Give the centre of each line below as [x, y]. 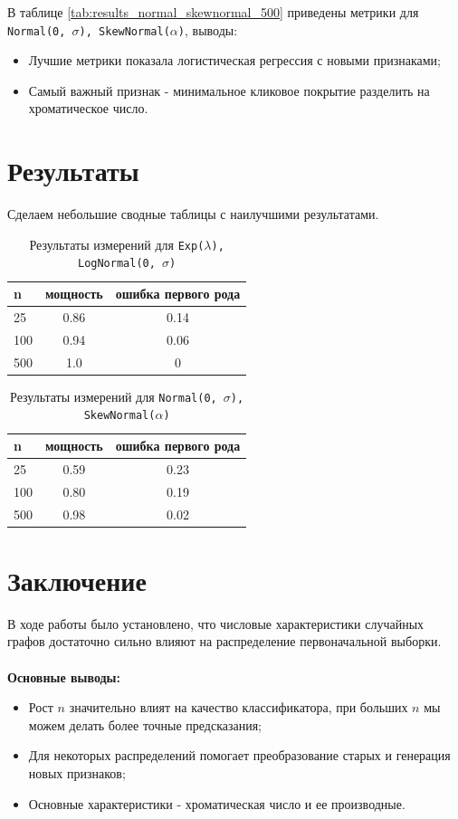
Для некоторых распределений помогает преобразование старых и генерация [239, 755]
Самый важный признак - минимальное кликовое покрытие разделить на [229, 90]
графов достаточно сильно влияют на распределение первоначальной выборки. [224, 641]
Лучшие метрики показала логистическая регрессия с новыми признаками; [234, 60]
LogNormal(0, [116, 264]
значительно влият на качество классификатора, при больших [239, 707]
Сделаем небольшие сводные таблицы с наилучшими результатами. [193, 214]
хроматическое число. [88, 108]
